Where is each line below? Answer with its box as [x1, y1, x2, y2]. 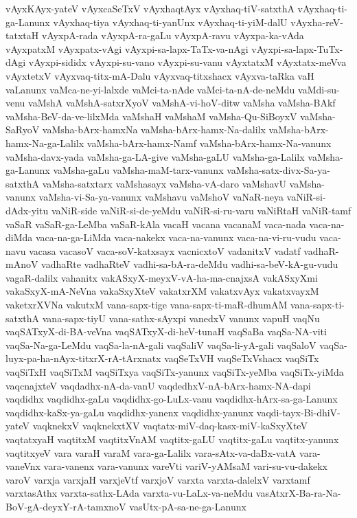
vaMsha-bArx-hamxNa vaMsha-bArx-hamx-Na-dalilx [42, 122, 266, 137]
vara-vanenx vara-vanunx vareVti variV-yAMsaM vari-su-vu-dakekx [43, 459, 327, 473]
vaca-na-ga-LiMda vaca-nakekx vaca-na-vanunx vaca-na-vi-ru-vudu [35, 230, 316, 245]
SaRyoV [5, 122, 40, 137]
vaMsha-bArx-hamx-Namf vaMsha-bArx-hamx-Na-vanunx [87, 135, 332, 150]
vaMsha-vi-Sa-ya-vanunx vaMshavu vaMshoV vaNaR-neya [38, 190, 284, 204]
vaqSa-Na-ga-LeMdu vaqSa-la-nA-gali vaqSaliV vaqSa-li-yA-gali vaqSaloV [5, 337, 316, 352]
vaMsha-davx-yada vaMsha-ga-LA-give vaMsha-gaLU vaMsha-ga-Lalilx [5, 149, 305, 164]
